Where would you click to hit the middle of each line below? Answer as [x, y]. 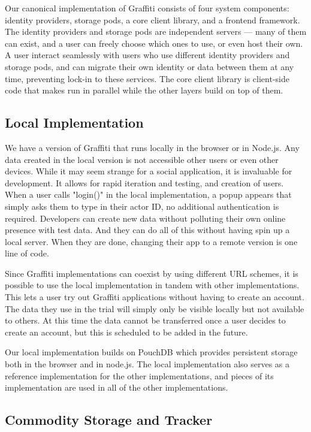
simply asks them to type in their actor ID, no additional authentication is [142, 206]
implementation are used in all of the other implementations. [117, 387]
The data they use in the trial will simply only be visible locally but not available [155, 308]
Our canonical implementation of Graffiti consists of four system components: [147, 8]
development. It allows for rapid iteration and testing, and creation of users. [144, 182]
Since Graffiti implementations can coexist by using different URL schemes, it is [152, 273]
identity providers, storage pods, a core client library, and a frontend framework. [153, 19]
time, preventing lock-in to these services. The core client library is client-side [147, 78]
